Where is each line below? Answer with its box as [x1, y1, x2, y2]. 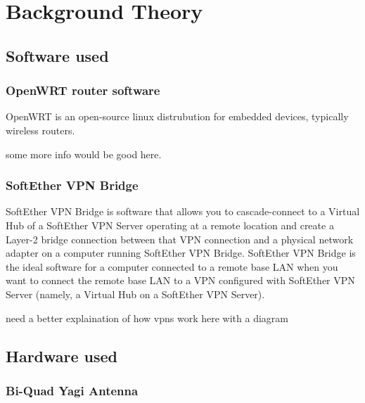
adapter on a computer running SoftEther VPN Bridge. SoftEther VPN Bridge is [6, 245, 356, 260]
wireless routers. [6, 122, 75, 137]
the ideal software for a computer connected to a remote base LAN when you [6, 259, 338, 274]
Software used [6, 44, 109, 66]
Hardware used [6, 345, 118, 366]
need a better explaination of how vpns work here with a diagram [6, 310, 288, 325]
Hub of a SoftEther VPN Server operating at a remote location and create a [6, 217, 334, 232]
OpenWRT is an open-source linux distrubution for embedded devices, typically [6, 109, 349, 124]
